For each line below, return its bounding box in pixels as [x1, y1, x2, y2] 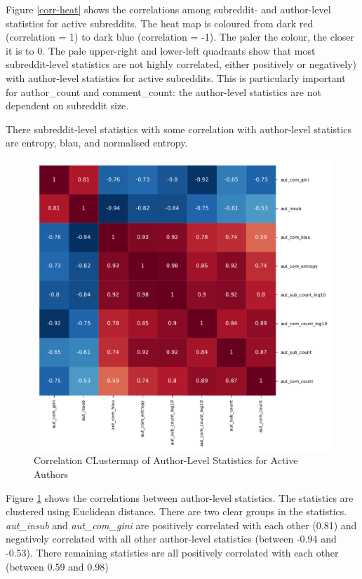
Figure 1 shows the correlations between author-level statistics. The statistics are [6, 490, 354, 505]
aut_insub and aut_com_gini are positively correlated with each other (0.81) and [6, 517, 357, 532]
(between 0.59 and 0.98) [6, 559, 109, 573]
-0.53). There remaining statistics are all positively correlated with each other [6, 545, 339, 559]
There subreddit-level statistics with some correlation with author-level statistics [6, 121, 352, 136]
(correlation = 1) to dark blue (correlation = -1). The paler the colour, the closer [6, 29, 354, 44]
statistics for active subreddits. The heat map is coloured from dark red [6, 15, 314, 30]
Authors [34, 467, 69, 482]
